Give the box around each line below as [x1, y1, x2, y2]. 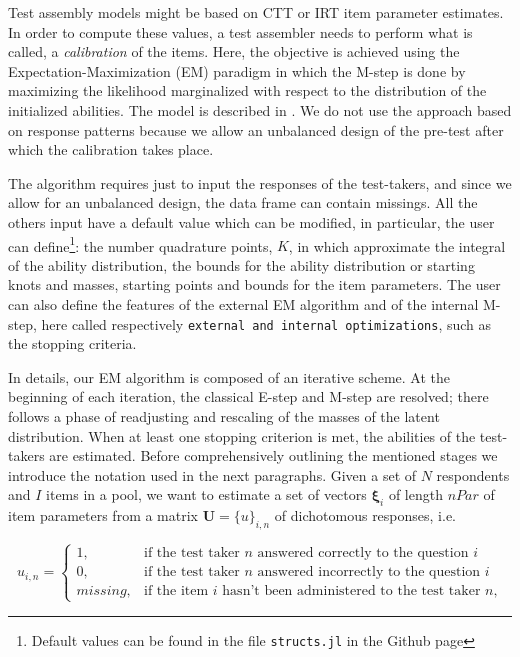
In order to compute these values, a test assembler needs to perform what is [8, 21, 473, 42]
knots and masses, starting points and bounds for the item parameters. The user [8, 274, 501, 295]
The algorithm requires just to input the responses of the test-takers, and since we [8, 172, 512, 193]
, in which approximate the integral [288, 235, 506, 256]
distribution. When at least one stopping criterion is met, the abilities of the [8, 425, 476, 446]
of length [388, 484, 443, 505]
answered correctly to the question [257, 546, 469, 561]
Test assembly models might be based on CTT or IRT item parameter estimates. [8, 2, 504, 22]
